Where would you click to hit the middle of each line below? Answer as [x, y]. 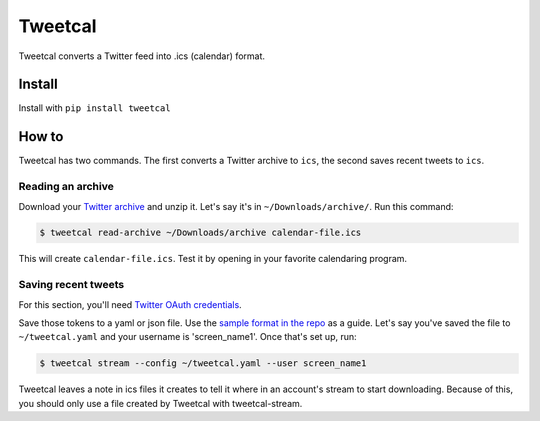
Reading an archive [66, 187]
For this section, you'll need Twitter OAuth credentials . [130, 304]
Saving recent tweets [71, 285]
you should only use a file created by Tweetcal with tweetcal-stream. [160, 403]
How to [41, 136]
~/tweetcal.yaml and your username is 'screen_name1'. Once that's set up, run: [187, 337]
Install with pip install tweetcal [94, 108]
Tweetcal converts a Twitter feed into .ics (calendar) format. [141, 56]
